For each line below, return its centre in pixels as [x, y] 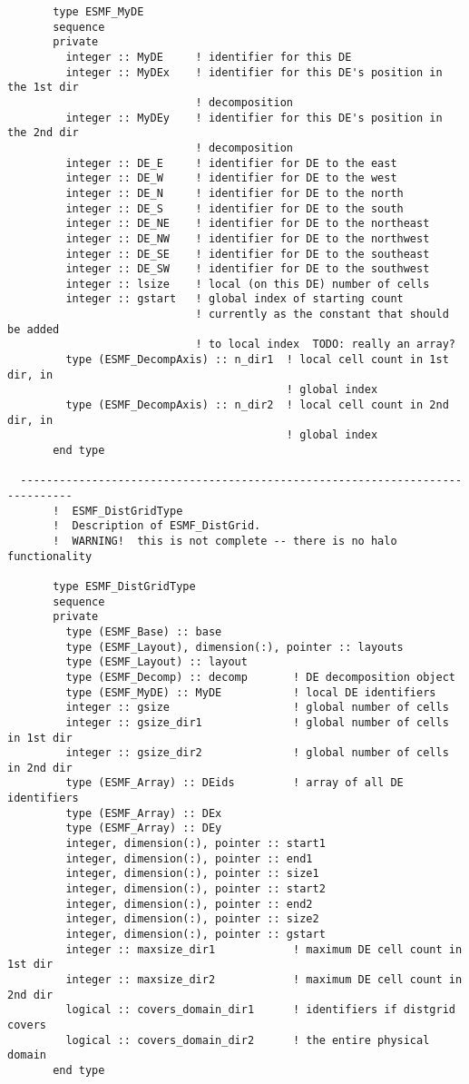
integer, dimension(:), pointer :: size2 [192, 919]
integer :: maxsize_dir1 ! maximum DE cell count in [264, 949]
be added [34, 329]
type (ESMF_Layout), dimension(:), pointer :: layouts [234, 647]
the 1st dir [43, 88]
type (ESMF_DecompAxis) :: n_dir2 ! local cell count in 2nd [257, 405]
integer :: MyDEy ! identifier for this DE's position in [254, 118]
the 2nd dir [43, 133]
